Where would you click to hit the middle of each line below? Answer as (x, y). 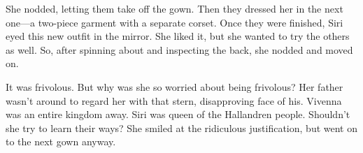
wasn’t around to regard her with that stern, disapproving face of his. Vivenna (174, 100)
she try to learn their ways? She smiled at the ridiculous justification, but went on (181, 127)
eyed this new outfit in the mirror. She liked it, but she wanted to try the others (178, 36)
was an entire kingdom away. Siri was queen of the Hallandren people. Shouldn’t (178, 114)
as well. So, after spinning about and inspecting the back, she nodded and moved (179, 49)
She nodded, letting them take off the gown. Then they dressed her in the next (175, 8)
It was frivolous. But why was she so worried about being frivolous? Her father (175, 86)
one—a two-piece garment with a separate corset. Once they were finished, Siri (175, 22)
